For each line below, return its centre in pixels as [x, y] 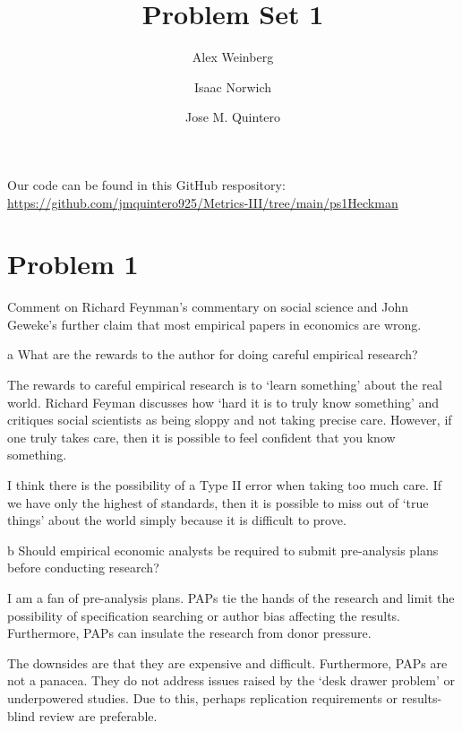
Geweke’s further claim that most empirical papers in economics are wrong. [214, 324]
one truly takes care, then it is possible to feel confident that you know [201, 437]
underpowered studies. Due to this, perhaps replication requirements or [203, 697]
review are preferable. [98, 715]
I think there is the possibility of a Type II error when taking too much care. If [224, 484]
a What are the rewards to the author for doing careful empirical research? [213, 354]
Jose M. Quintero [233, 117]
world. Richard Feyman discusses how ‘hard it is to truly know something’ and [223, 402]
